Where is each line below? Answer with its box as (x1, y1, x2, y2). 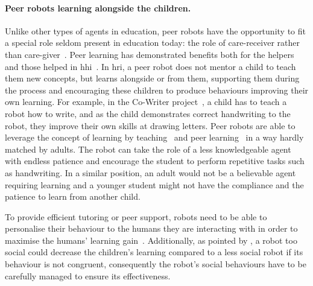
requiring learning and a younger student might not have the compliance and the (5, 178, 304, 191)
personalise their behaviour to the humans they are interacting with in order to (5, 222, 298, 235)
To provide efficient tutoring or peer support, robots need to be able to (5, 210, 267, 223)
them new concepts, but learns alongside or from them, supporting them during (5, 72, 300, 84)
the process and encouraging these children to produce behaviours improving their (5, 83, 309, 96)
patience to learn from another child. (5, 190, 141, 203)
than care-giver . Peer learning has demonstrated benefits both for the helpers (5, 48, 294, 60)
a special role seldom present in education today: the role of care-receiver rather (5, 36, 300, 49)
